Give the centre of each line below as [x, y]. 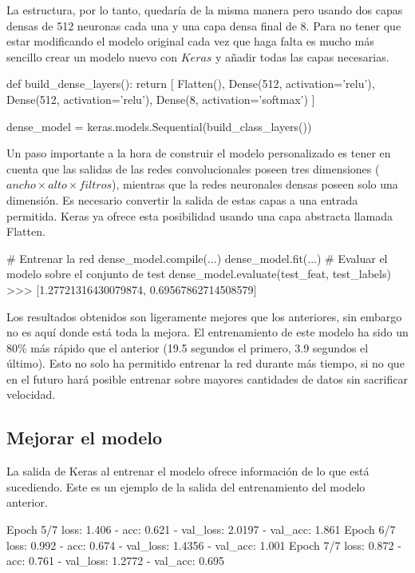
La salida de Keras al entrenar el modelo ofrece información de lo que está [188, 471]
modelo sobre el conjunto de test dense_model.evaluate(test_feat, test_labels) [199, 274]
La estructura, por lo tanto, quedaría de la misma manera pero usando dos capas [205, 10]
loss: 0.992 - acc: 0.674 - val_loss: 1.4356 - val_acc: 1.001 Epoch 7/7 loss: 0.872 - [204, 545]
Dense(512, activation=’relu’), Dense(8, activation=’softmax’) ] [161, 99]
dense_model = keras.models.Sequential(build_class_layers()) [159, 126]
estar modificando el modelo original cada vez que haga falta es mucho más [190, 41]
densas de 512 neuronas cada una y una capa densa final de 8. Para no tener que [204, 25]
